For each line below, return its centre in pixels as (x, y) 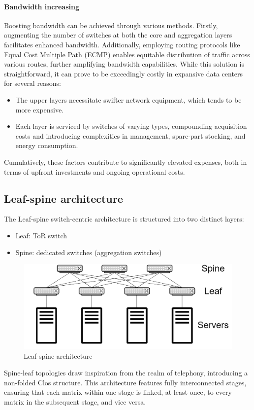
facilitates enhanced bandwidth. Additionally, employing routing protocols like (122, 44)
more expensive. (40, 109)
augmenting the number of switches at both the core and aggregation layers (118, 35)
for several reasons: (32, 83)
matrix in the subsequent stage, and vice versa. (75, 401)
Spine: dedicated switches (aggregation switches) (89, 252)
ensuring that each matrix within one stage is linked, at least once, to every (118, 392)
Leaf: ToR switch (41, 235)
